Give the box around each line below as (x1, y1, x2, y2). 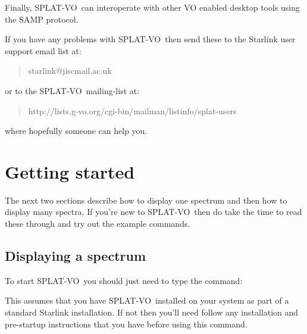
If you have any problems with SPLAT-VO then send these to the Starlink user (5, 33, 296, 45)
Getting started (5, 159, 135, 183)
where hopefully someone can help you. (5, 124, 148, 137)
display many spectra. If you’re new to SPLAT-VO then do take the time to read (5, 205, 302, 218)
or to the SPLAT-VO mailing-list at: (5, 84, 140, 96)
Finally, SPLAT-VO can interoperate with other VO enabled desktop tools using (5, 1, 300, 13)
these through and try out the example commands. (5, 217, 190, 230)
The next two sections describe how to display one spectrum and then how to (5, 193, 287, 206)
